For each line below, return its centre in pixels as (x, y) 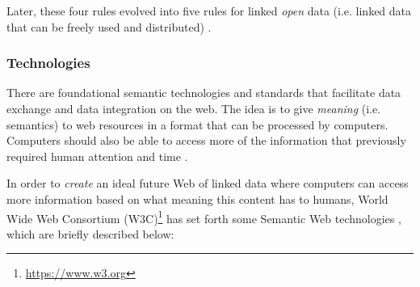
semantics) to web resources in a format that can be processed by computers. (197, 124)
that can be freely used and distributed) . (109, 26)
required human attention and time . (97, 156)
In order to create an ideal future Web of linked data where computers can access (208, 183)
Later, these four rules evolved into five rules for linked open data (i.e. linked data (209, 11)
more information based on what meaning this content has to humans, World (197, 198)
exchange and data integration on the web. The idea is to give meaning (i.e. (194, 108)
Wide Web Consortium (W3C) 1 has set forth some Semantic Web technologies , (204, 217)
